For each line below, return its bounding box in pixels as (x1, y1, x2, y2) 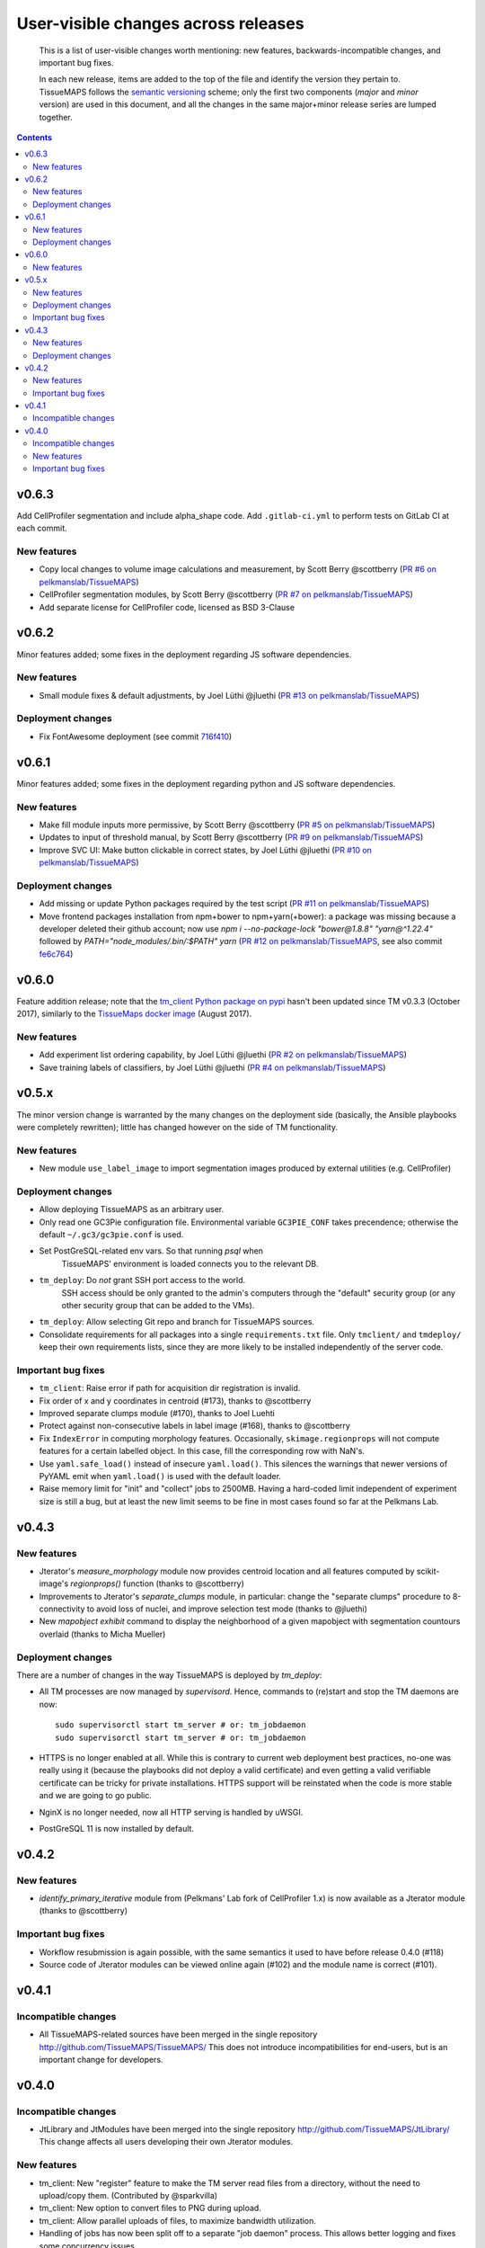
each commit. (16, 522, 67, 534)
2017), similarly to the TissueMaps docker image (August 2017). (16, 1008, 252, 1020)
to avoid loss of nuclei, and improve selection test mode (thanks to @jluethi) (86, 1603, 368, 1614)
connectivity (39, 1603, 85, 1614)
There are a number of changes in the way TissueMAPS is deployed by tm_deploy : (16, 1669, 322, 1681)
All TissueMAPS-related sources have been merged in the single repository (39, 2029, 318, 2040)
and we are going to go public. (39, 1790, 153, 1801)
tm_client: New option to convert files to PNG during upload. (39, 2203, 262, 2214)
